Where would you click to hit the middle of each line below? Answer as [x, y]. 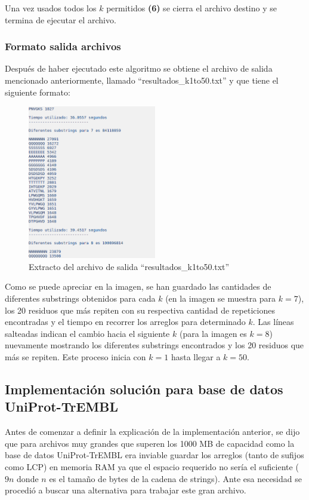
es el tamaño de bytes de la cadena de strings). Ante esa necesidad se [175, 478]
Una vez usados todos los [51, 8]
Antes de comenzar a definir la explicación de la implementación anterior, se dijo [152, 432]
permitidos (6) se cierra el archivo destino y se [191, 8]
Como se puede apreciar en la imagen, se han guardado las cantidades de [138, 286]
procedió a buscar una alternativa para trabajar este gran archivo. [126, 490]
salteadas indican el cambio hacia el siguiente [87, 333]
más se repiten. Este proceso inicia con [75, 356]
